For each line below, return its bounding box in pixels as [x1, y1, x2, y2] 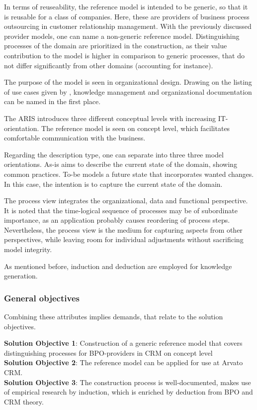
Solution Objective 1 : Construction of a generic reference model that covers [4, 338, 243, 348]
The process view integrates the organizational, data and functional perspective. [4, 195, 248, 206]
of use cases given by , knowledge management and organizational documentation [4, 86, 252, 97]
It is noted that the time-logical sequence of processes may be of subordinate [4, 205, 238, 215]
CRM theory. [4, 396, 44, 407]
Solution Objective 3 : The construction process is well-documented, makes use [4, 377, 251, 387]
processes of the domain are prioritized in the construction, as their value [4, 40, 227, 51]
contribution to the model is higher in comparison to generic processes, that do [4, 50, 245, 60]
